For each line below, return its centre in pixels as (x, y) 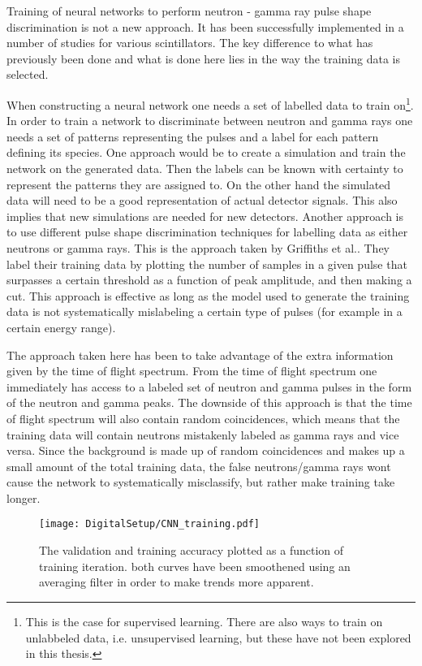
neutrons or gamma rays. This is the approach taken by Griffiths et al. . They (198, 247)
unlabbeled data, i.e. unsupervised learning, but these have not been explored (218, 637)
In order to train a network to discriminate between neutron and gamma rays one (210, 121)
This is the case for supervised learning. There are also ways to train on (204, 621)
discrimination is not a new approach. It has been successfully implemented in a (205, 26)
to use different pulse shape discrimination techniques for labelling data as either (207, 232)
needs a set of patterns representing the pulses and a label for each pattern (193, 136)
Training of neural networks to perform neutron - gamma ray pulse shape (189, 11)
